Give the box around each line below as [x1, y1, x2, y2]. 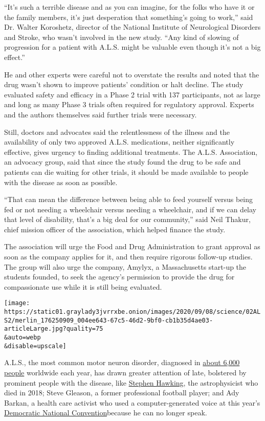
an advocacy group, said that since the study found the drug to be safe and [4, 156, 241, 167]
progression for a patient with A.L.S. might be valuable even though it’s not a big [4, 42, 261, 52]
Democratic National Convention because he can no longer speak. [4, 407, 207, 418]
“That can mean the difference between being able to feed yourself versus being [4, 194, 253, 205]
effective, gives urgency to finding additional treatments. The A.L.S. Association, [4, 146, 258, 157]
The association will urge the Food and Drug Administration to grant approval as [4, 241, 260, 252]
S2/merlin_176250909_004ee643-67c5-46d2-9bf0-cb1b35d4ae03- [4, 316, 213, 324]
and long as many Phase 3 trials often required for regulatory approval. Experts [4, 99, 254, 110]
